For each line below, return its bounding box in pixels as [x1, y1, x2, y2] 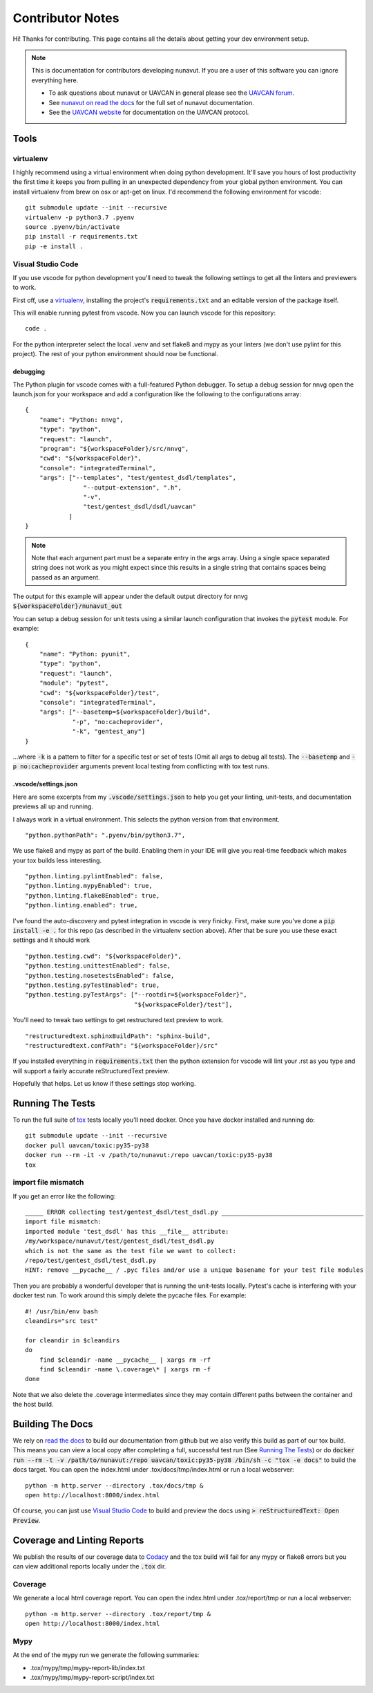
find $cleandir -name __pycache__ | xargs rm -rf [39, 1356, 211, 1364]
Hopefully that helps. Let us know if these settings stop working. [12, 1080, 196, 1088]
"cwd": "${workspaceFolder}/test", [39, 689, 160, 696]
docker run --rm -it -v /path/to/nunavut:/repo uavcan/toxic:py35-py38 [25, 1151, 273, 1159]
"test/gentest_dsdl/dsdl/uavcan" [83, 503, 197, 511]
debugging [12, 367, 45, 376]
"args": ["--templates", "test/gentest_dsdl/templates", [39, 474, 236, 482]
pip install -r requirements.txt [25, 232, 138, 241]
